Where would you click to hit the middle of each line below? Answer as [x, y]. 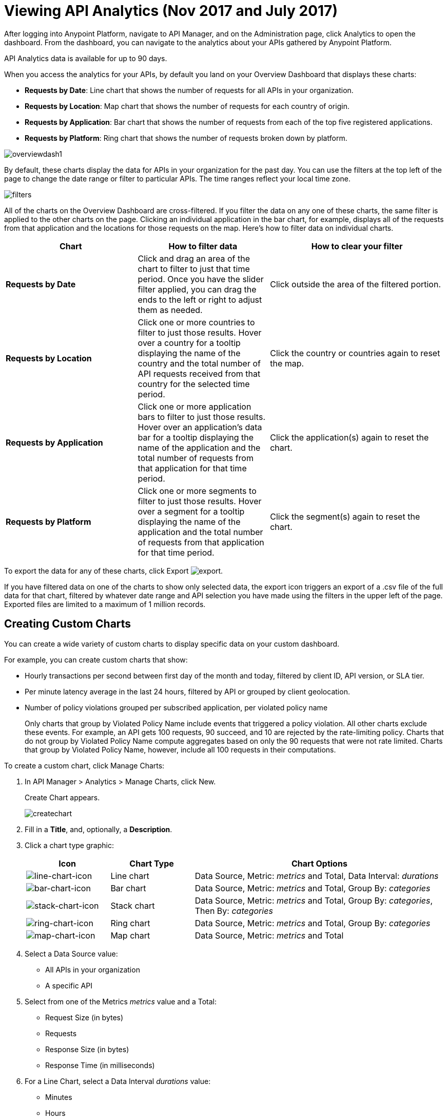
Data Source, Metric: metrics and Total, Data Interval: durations [317, 876]
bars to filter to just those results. [201, 417]
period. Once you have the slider [201, 279]
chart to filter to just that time [194, 269]
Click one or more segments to [197, 491]
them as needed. [170, 310]
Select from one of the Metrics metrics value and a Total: [121, 1001]
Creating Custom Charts [68, 624]
